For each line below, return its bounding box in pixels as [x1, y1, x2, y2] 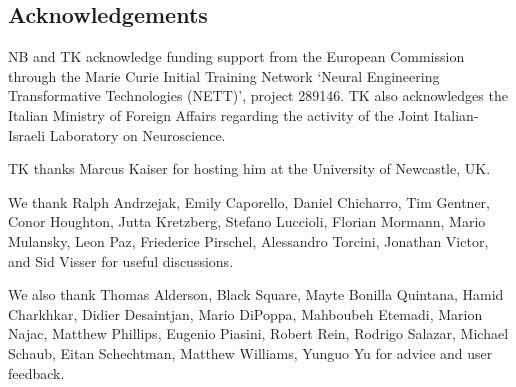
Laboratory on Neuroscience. [49, 124, 226, 145]
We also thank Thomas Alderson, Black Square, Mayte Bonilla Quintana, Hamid [8, 284, 504, 305]
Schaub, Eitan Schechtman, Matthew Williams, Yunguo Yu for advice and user [8, 342, 493, 363]
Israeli [8, 124, 46, 145]
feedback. [8, 362, 65, 383]
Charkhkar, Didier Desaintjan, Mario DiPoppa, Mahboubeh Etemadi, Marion [8, 303, 483, 324]
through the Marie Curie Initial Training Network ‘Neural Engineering [8, 65, 440, 86]
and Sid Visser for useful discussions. [8, 250, 234, 271]
